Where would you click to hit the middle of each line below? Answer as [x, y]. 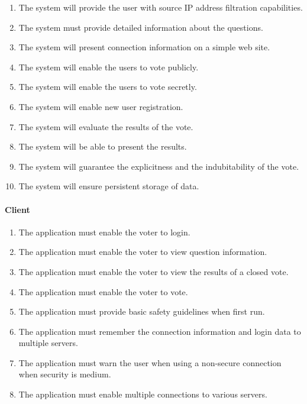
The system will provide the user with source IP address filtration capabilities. [161, 7]
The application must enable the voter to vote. [103, 291]
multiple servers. [48, 343]
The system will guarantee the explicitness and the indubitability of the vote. [159, 166]
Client [17, 209]
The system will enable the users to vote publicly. [109, 67]
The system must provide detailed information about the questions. [141, 27]
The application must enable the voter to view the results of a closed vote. [153, 271]
